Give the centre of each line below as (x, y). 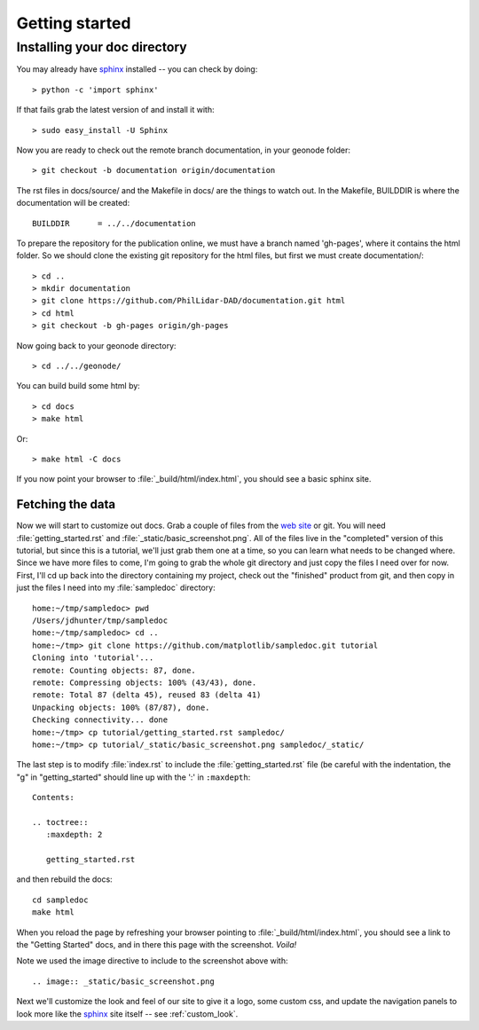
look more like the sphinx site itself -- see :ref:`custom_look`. (127, 1014)
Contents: (53, 798)
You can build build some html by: (79, 386)
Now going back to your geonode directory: (96, 345)
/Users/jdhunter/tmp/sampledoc (100, 621)
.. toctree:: (60, 822)
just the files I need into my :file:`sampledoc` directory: (116, 588)
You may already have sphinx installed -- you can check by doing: (137, 69)
